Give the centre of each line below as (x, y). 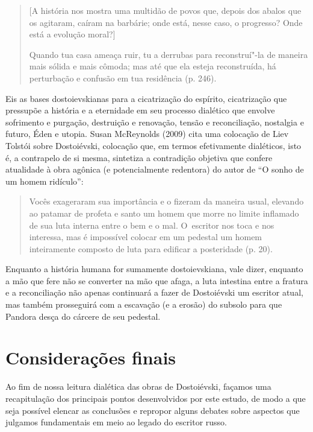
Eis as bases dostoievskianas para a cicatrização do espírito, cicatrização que (146, 98)
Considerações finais (91, 357)
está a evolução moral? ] (72, 34)
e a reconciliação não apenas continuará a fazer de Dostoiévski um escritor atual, (154, 292)
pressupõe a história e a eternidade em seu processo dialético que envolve (140, 110)
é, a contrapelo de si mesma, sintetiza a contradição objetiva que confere (139, 157)
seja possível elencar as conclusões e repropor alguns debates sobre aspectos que (153, 410)
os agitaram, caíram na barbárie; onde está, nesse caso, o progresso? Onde (166, 22)
